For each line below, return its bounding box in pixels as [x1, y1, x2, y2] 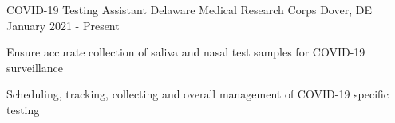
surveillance [6, 59, 63, 75]
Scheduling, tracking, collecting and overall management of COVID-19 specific [6, 86, 389, 102]
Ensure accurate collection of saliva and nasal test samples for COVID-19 [6, 44, 365, 60]
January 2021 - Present [6, 17, 120, 33]
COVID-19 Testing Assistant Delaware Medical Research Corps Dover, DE [6, 2, 372, 17]
